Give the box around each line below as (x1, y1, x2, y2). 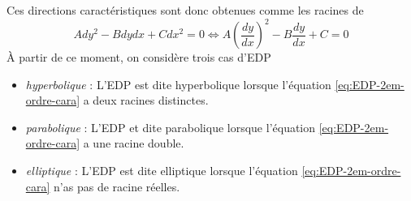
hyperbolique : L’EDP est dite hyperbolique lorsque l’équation (25, 75, 331, 92)
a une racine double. (83, 135, 184, 152)
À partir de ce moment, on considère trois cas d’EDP (6, 49, 271, 66)
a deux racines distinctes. (83, 92, 209, 109)
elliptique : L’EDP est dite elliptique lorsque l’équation (25, 162, 298, 179)
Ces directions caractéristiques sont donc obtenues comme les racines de (6, 2, 364, 18)
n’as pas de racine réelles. (54, 177, 180, 195)
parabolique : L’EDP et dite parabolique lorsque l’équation (25, 118, 316, 135)
